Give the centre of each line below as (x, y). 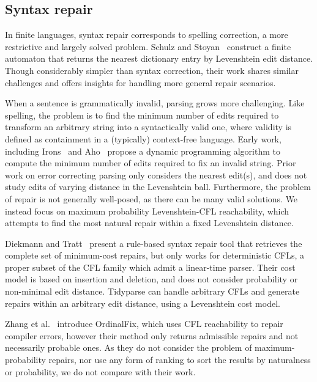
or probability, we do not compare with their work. (100, 371)
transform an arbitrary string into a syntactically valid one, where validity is (148, 127)
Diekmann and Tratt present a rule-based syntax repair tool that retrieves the (154, 243)
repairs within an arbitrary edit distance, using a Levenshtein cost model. (143, 303)
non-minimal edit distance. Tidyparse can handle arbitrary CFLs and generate (152, 291)
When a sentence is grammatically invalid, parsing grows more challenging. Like (155, 103)
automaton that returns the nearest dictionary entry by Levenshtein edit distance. (159, 58)
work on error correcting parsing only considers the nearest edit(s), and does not (156, 174)
